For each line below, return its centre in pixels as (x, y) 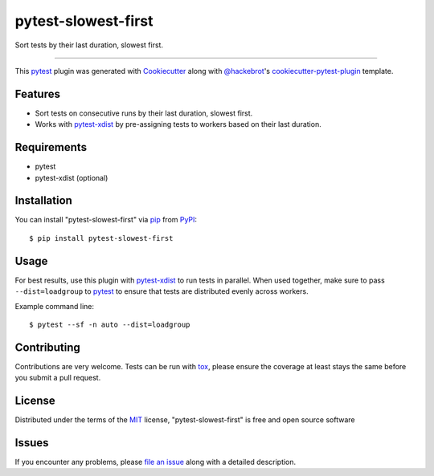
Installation (43, 201)
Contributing (47, 347)
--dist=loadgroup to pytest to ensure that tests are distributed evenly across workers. (162, 291)
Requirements (51, 147)
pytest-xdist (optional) (72, 177)
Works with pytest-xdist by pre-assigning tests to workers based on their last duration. (178, 124)
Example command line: (55, 306)
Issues (32, 443)
